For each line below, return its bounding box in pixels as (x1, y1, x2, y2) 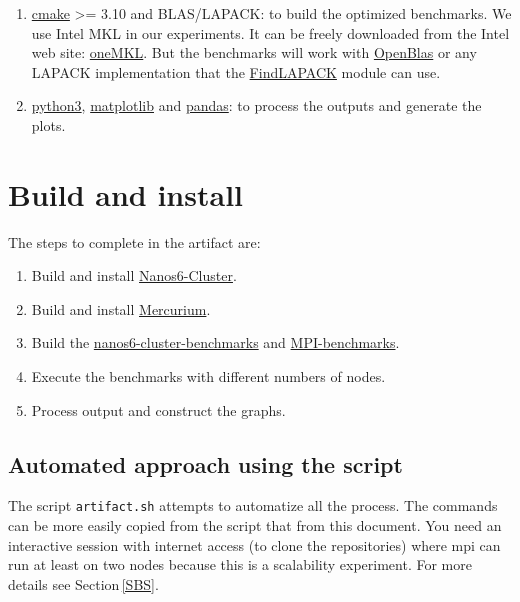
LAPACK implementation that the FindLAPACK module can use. (31, 61, 441, 82)
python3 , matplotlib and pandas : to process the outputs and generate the (31, 95, 482, 116)
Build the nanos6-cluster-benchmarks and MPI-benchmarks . (31, 332, 400, 353)
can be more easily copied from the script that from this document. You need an (8, 515, 502, 536)
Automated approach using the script (8, 448, 403, 479)
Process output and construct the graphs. (31, 399, 286, 420)
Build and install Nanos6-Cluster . (31, 265, 237, 286)
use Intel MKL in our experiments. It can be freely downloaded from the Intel (31, 22, 510, 43)
